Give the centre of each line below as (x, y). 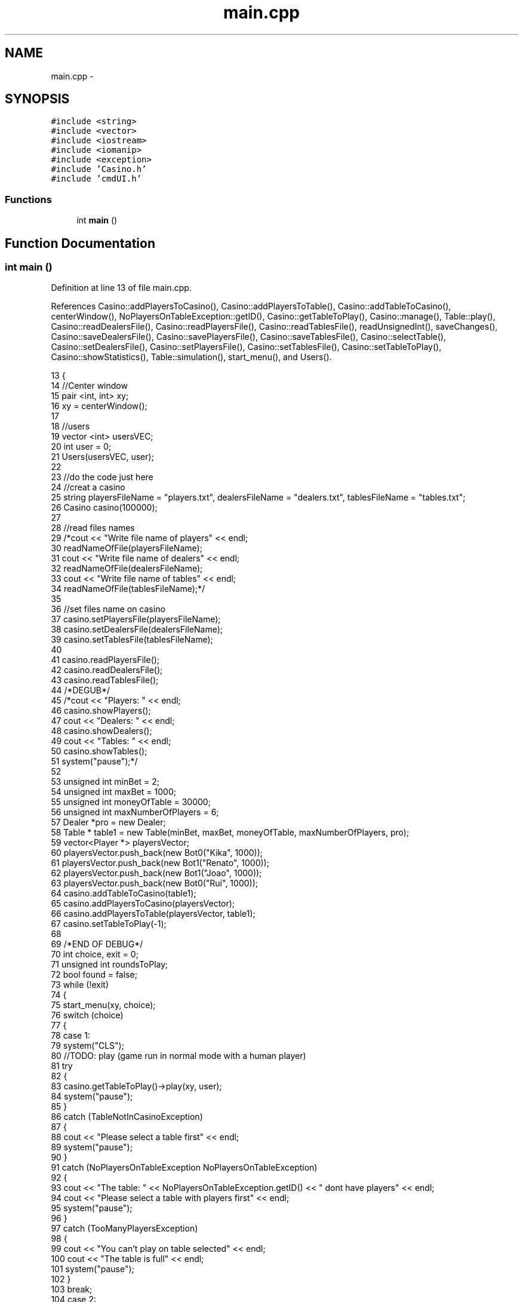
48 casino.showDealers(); (101, 731)
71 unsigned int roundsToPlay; (110, 965)
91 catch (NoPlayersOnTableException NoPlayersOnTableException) (184, 1168)
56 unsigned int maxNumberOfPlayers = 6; (135, 812)
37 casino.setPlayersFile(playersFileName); (136, 619)
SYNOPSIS (37, 99)
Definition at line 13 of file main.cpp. (121, 288)
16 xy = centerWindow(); (99, 406)
